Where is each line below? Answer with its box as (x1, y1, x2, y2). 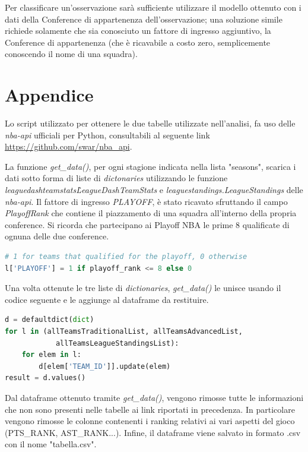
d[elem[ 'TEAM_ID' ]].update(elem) (39, 362, 171, 371)
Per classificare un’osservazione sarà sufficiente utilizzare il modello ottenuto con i (5, 1, 301, 13)
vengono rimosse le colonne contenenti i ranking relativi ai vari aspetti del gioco (5, 415, 295, 427)
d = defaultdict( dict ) (5, 315, 94, 324)
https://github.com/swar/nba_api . (5, 140, 132, 153)
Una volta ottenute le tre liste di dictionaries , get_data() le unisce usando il (5, 282, 281, 294)
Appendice (5, 83, 94, 107)
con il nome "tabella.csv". (5, 438, 97, 450)
